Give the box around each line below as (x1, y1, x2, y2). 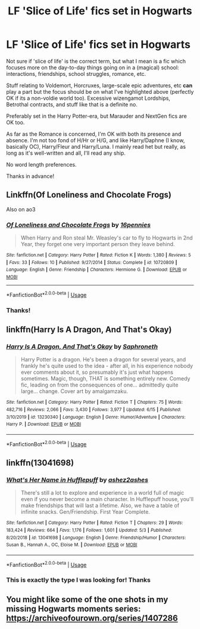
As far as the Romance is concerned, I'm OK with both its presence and (6, 130, 182, 137)
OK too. (6, 118, 25, 126)
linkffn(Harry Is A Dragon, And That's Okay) (6, 324, 172, 335)
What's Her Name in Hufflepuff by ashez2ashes (6, 475, 149, 484)
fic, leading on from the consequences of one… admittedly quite (20, 381, 179, 389)
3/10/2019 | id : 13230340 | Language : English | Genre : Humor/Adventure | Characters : (6, 414, 186, 420)
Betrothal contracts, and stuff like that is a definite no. (6, 100, 138, 108)
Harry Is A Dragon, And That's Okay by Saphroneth (6, 342, 158, 351)
